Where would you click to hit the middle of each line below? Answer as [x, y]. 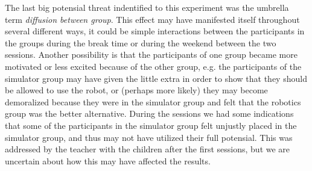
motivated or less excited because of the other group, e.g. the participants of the [153, 66]
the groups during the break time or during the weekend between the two [141, 42]
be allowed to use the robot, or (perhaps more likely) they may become [136, 90]
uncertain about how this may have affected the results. [108, 160]
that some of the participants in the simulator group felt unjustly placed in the [151, 125]
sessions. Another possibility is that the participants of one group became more [151, 54]
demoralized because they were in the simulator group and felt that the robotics [153, 101]
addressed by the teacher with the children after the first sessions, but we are [148, 149]
